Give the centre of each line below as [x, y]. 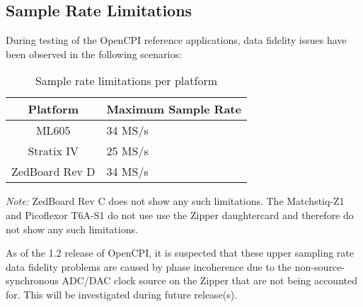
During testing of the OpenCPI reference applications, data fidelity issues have [176, 40]
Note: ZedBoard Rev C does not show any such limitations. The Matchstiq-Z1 [175, 201]
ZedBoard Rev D [53, 172]
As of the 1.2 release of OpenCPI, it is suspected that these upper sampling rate [180, 253]
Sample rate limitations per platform [126, 81]
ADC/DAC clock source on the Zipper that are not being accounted [209, 280]
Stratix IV [53, 151]
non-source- [319, 266]
